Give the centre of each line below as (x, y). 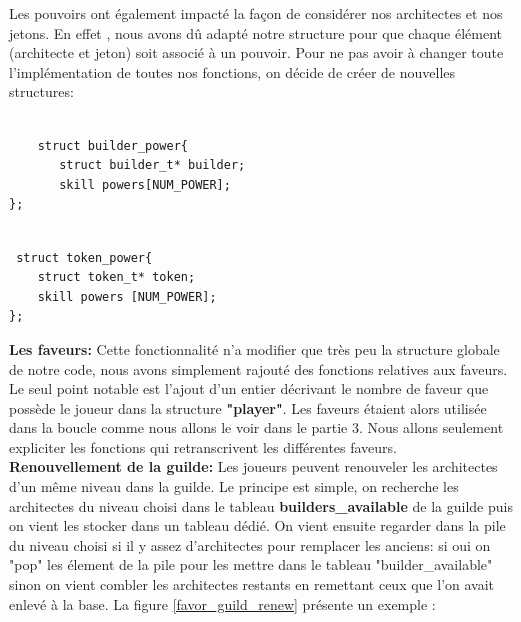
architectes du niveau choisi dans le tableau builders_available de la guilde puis (261, 505)
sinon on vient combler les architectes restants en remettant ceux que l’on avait (252, 584)
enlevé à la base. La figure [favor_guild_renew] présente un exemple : (222, 603)
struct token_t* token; (116, 277)
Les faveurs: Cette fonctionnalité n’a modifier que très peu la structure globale (254, 348)
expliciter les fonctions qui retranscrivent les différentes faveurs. (203, 446)
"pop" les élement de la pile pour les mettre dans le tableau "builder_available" (251, 564)
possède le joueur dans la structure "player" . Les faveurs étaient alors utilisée (248, 407)
